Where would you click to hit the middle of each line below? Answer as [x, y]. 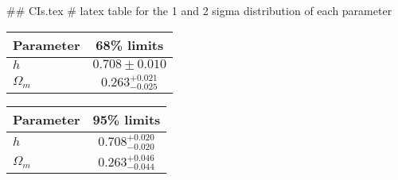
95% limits [127, 120]
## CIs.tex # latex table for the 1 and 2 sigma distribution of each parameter [199, 10]
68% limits [130, 44]
